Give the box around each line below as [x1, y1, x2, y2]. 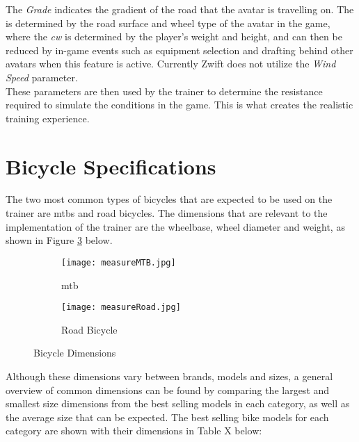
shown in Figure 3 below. [6, 233, 113, 247]
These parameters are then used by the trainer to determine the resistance [6, 83, 323, 98]
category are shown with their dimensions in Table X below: [6, 423, 262, 438]
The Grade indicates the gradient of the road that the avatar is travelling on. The [6, 2, 354, 16]
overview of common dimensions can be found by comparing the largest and [6, 382, 330, 397]
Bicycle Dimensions [33, 345, 116, 360]
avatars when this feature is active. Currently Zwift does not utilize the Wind [6, 56, 336, 71]
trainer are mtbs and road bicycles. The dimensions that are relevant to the [6, 206, 328, 220]
